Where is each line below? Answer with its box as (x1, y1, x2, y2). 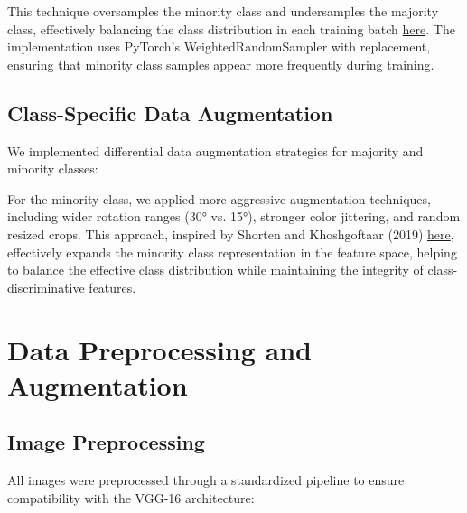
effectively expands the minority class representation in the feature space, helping (7, 242, 457, 261)
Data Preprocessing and (7, 331, 313, 368)
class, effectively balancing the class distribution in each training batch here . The (7, 19, 455, 38)
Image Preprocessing (7, 428, 205, 456)
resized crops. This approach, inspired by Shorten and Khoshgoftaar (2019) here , (7, 224, 454, 243)
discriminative (7, 277, 85, 296)
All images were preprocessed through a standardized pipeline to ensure (7, 471, 405, 490)
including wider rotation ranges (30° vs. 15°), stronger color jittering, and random (7, 207, 461, 226)
